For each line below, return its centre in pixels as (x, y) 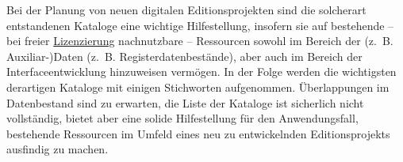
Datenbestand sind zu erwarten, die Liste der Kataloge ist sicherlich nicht (185, 102)
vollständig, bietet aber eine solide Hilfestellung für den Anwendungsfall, (182, 118)
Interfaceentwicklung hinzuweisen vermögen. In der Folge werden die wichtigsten (201, 72)
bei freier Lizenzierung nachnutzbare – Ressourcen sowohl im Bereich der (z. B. (200, 41)
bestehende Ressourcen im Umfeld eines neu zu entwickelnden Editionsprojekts (198, 133)
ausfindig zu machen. (58, 149)
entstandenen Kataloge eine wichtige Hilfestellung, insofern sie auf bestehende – (200, 25)
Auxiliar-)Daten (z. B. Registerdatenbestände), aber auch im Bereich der (184, 56)
